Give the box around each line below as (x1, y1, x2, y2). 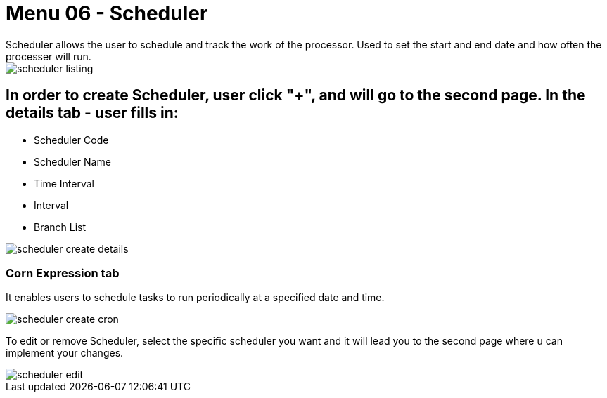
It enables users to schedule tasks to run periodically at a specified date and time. (6, 291, 385, 304)
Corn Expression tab (6, 265, 120, 280)
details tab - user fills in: (6, 104, 179, 122)
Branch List (34, 220, 87, 233)
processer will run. (6, 50, 91, 62)
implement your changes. (6, 347, 124, 359)
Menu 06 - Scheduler (6, 1, 208, 25)
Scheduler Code (34, 133, 109, 146)
